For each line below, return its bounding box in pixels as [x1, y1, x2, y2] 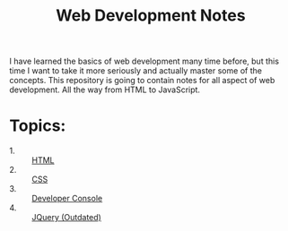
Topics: [9, 115, 66, 136]
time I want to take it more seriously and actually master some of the [9, 65, 263, 76]
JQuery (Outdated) [31, 212, 101, 223]
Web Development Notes [56, 5, 246, 26]
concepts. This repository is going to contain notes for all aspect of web [9, 75, 275, 86]
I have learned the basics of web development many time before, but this [9, 56, 280, 67]
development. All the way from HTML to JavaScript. [9, 84, 200, 95]
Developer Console [31, 193, 103, 204]
